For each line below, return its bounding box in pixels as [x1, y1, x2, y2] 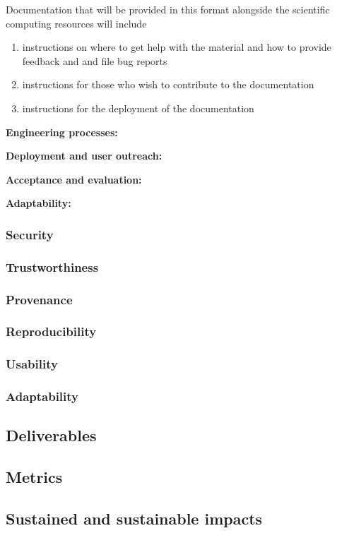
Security [6, 225, 54, 243]
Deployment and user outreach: [6, 148, 162, 163]
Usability [6, 355, 58, 373]
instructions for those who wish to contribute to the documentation [22, 77, 314, 92]
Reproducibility [6, 323, 97, 340]
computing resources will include [6, 16, 147, 30]
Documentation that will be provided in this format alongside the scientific [6, 2, 330, 16]
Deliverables [6, 424, 97, 446]
